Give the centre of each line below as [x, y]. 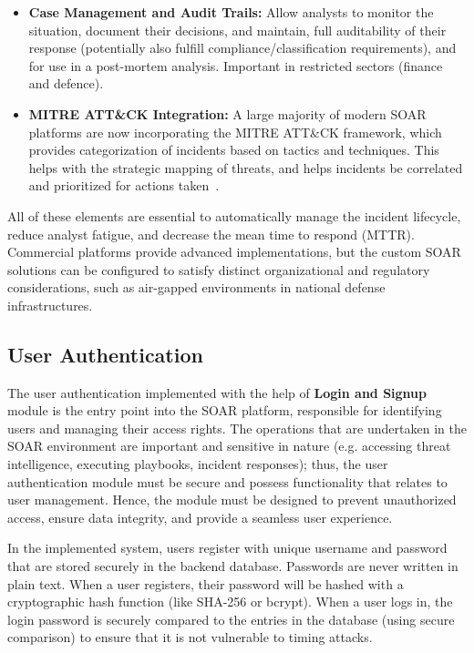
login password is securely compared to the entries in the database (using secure [231, 619]
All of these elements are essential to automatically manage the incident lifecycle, [234, 215]
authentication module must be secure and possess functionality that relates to [227, 481]
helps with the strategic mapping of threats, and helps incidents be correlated [246, 167]
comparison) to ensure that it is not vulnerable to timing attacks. [190, 637]
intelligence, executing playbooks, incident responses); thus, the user [198, 464]
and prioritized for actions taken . [124, 185]
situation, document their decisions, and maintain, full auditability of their [237, 30]
